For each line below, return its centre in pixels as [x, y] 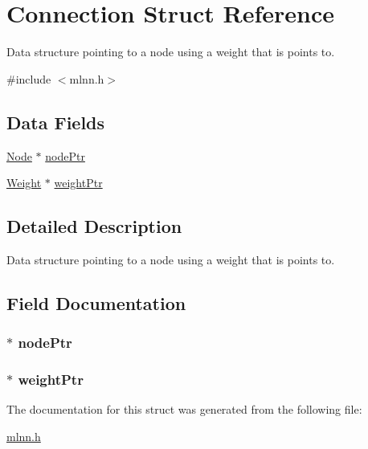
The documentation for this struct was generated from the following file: [184, 409]
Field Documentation [96, 302]
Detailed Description [94, 226]
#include [29, 78]
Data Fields [56, 122]
